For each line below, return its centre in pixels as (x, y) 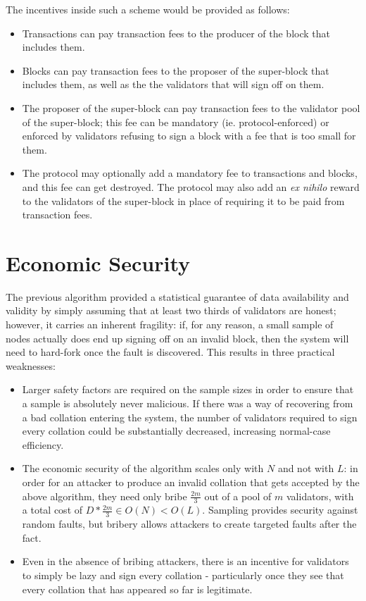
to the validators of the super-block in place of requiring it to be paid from (183, 200)
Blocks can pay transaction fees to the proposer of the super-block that (176, 70)
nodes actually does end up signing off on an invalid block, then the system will (177, 338)
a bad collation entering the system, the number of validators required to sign (190, 417)
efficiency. (43, 444)
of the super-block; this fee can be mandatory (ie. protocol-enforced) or (176, 122)
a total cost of (52, 510)
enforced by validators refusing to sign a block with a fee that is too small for (189, 136)
